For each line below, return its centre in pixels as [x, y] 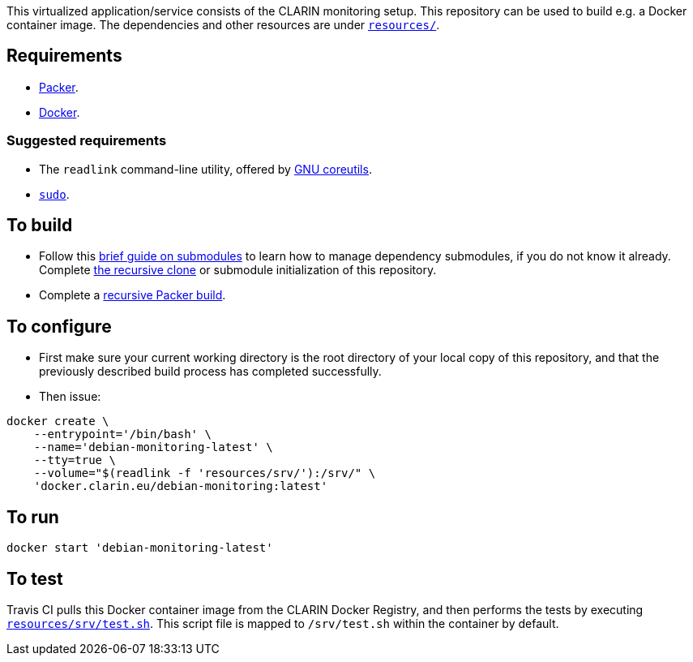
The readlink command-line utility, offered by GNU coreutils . [205, 169]
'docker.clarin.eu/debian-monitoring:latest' [181, 486]
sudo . [54, 194]
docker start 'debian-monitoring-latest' [140, 548]
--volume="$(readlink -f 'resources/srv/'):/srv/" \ [205, 473]
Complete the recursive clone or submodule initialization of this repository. [238, 270]
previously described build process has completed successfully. [210, 372]
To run [33, 517]
